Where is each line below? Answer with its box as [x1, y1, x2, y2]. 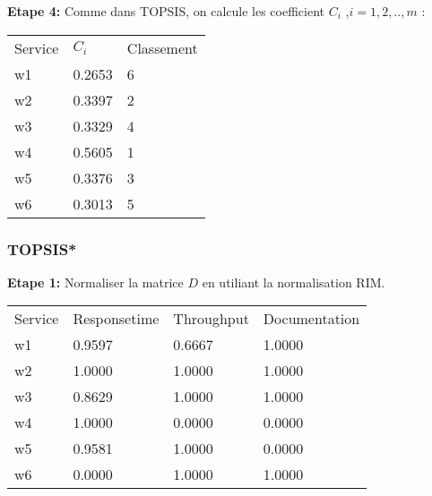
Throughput [173, 308, 249, 329]
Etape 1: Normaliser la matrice [7, 272, 184, 291]
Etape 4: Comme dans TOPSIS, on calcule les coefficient [7, 2, 325, 20]
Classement [126, 37, 198, 58]
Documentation [263, 308, 360, 329]
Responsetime [73, 308, 160, 329]
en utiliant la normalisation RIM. [202, 272, 385, 291]
